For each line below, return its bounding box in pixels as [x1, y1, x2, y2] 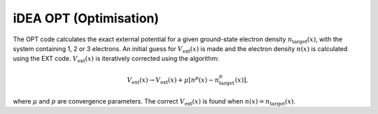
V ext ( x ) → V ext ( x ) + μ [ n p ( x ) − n [127, 74, 220, 85]
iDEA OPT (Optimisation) [13, 10, 160, 26]
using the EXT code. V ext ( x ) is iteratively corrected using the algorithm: [13, 55, 220, 64]
